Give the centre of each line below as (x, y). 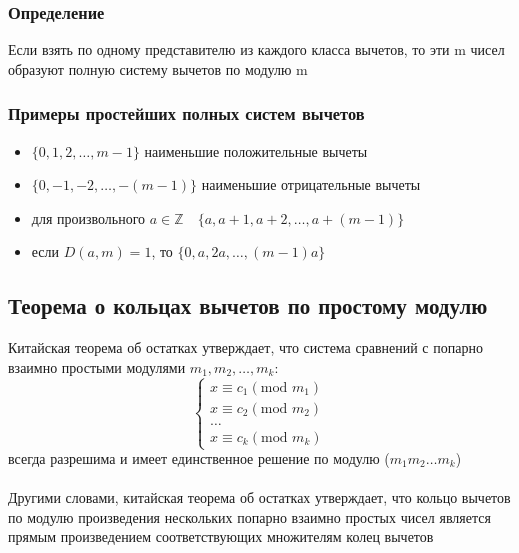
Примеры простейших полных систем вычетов (186, 113)
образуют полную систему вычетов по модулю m (158, 68)
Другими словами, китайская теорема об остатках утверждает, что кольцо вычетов (259, 497)
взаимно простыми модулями (97, 366)
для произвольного (88, 217)
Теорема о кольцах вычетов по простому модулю (248, 305)
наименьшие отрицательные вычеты (311, 184)
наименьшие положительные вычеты (256, 150)
